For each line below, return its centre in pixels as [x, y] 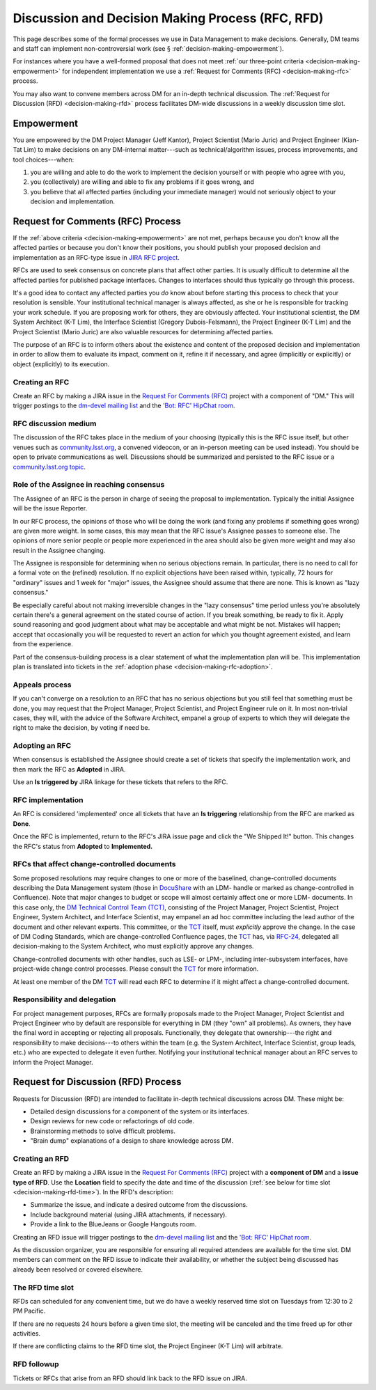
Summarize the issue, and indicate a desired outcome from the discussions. [139, 1205]
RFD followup [36, 1364]
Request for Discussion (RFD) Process [97, 1082]
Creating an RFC [41, 382]
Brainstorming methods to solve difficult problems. [103, 1131]
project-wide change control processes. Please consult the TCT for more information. [136, 969]
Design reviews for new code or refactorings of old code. [112, 1121]
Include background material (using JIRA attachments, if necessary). [129, 1215]
